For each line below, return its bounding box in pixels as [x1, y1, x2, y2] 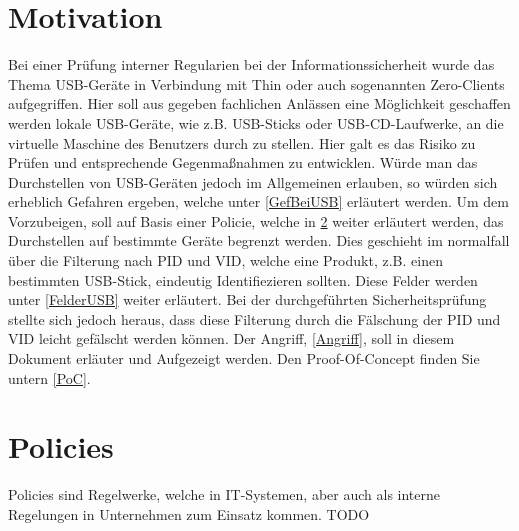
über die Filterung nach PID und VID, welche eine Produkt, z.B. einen [8, 250, 443, 271]
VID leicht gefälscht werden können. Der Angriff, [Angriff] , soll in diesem [8, 328, 455, 349]
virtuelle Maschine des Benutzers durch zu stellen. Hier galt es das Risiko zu [8, 132, 476, 153]
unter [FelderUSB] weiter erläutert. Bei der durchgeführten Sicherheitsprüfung [8, 289, 487, 310]
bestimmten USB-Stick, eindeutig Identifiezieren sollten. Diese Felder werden [8, 269, 478, 290]
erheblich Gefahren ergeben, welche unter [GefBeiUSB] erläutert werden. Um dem [8, 191, 509, 212]
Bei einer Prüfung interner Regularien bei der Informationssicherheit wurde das [8, 54, 495, 75]
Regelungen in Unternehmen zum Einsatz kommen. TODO [8, 503, 370, 524]
